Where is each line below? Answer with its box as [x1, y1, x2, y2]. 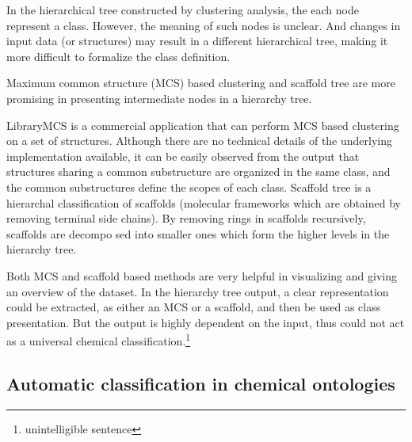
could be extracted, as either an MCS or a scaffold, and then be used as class [6, 299, 381, 315]
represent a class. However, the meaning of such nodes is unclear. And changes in [6, 17, 401, 33]
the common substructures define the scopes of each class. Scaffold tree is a [6, 178, 372, 195]
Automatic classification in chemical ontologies [6, 371, 395, 395]
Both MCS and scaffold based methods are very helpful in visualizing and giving [6, 267, 397, 284]
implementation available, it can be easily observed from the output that [6, 147, 360, 164]
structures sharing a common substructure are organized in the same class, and [6, 163, 391, 180]
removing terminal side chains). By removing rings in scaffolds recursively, [6, 210, 366, 227]
